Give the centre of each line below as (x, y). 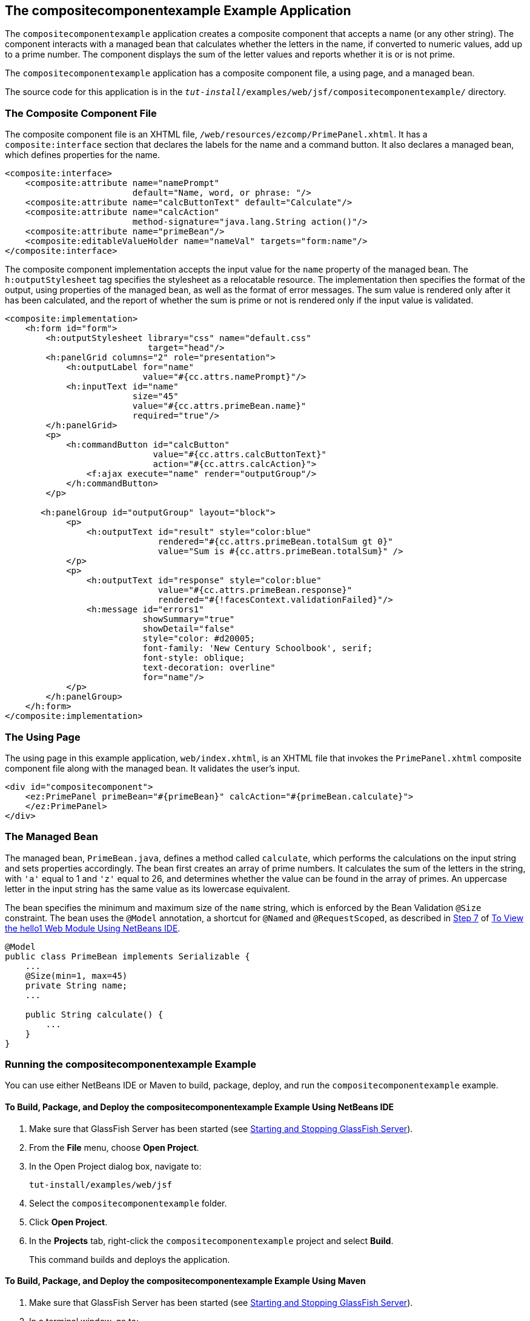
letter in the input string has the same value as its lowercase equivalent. (147, 889)
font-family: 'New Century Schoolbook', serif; (257, 648)
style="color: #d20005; (199, 639)
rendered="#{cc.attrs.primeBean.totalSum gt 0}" (275, 542)
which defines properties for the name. (83, 155)
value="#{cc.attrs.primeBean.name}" (219, 406)
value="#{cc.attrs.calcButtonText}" (240, 455)
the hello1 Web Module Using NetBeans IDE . (93, 928)
